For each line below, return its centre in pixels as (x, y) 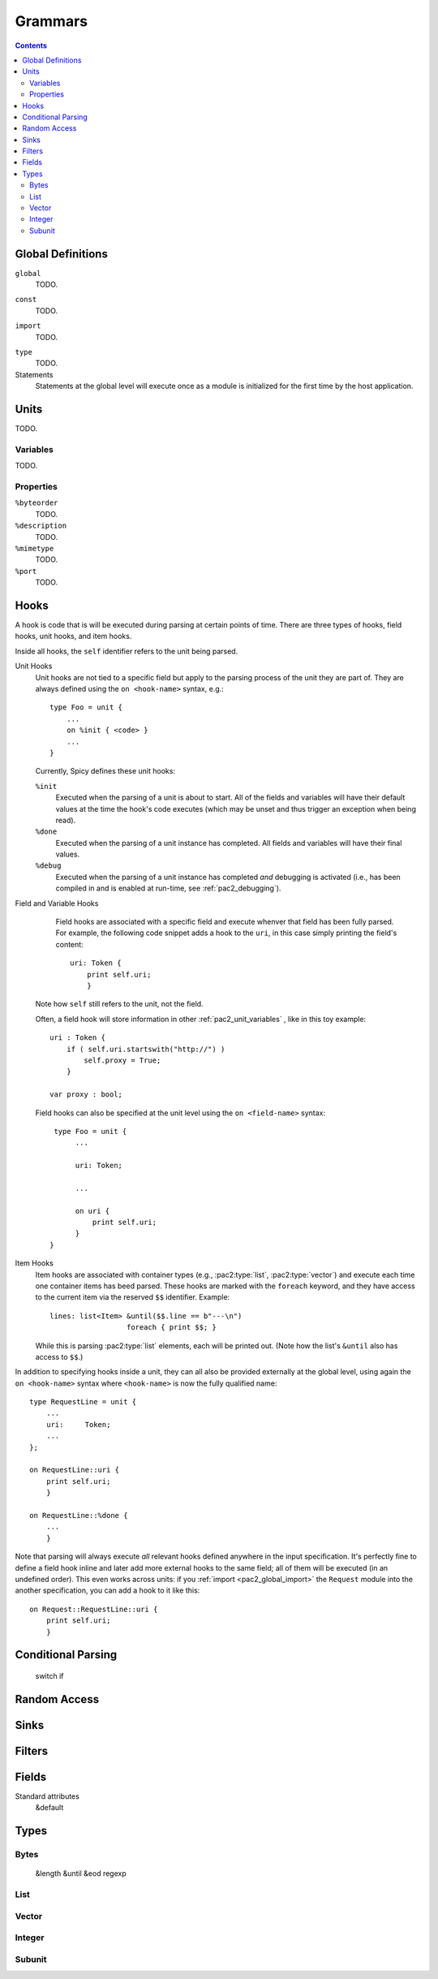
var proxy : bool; (86, 1095)
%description (41, 526)
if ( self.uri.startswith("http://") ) (146, 1049)
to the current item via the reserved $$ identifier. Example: (133, 1297)
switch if (49, 1675)
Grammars (52, 21)
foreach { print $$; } (171, 1328)
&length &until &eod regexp (81, 1873)
